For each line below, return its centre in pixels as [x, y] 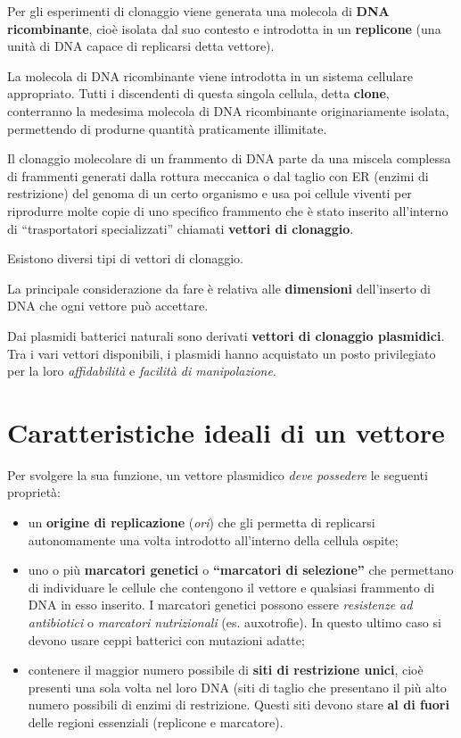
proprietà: [34, 492]
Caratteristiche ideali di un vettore [226, 431]
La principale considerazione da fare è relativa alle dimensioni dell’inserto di [219, 288]
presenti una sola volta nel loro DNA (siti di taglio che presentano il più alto [237, 687]
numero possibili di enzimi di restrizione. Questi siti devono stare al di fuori [239, 705]
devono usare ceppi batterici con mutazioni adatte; [166, 639]
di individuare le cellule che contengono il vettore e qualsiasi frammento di [231, 587]
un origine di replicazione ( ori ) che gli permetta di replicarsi [202, 522]
